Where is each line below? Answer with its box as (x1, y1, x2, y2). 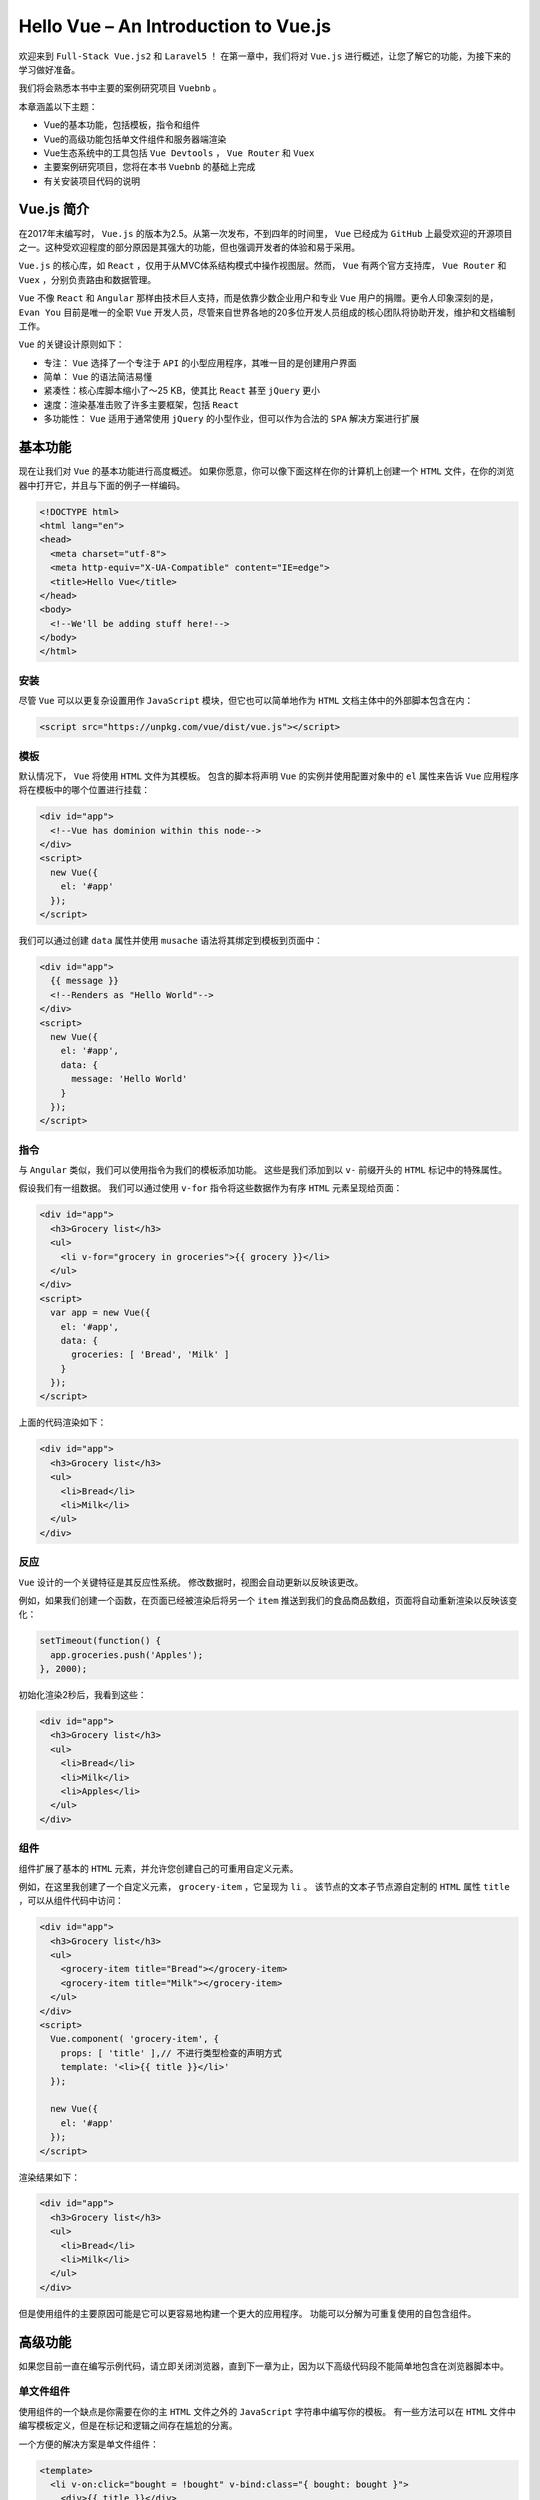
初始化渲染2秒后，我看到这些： (18, 1689, 147, 1701)
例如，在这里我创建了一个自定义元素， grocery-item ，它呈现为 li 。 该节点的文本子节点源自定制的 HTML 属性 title (18, 1880, 510, 1892)
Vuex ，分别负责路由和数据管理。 (18, 273, 157, 285)
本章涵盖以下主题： (18, 100, 98, 112)
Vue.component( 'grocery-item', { (50, 2033, 220, 2045)
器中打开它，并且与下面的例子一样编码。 (18, 479, 185, 491)
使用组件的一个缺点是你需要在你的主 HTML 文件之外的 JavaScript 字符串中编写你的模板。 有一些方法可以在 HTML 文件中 (18, 2405, 517, 2417)
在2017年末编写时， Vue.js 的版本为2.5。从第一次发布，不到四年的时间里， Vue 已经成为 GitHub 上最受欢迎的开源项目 (18, 227, 513, 239)
